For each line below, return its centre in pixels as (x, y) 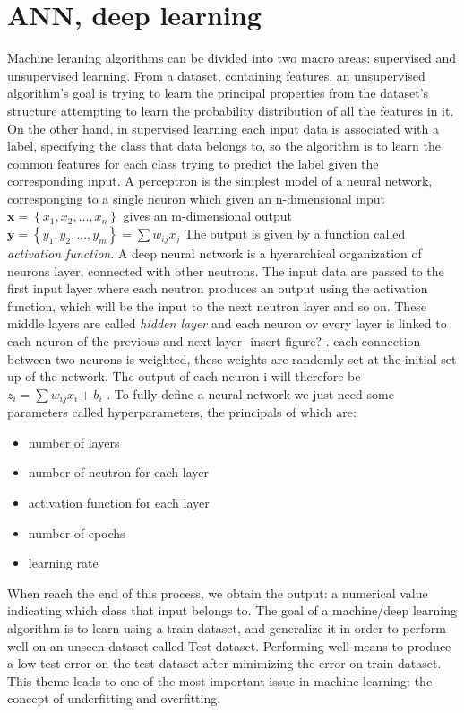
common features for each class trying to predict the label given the (193, 163)
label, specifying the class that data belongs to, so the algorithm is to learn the (224, 146)
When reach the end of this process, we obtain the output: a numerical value (218, 592)
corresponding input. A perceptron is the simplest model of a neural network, (220, 181)
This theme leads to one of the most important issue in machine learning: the (220, 680)
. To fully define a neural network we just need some (250, 393)
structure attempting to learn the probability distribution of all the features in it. (231, 110)
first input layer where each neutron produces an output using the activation (218, 288)
